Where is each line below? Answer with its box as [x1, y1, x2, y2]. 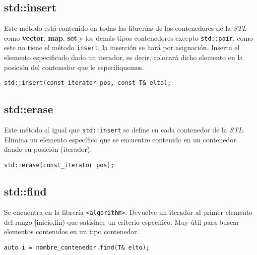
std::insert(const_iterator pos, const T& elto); [4, 79, 171, 87]
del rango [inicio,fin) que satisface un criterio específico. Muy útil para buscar [4, 216, 239, 227]
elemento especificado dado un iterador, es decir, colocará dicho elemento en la [4, 52, 243, 63]
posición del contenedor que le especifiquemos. [4, 62, 144, 72]
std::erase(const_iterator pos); [4, 162, 114, 169]
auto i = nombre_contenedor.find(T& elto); [4, 244, 150, 251]
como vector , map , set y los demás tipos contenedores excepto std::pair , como [4, 32, 253, 43]
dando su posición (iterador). [4, 144, 92, 154]
